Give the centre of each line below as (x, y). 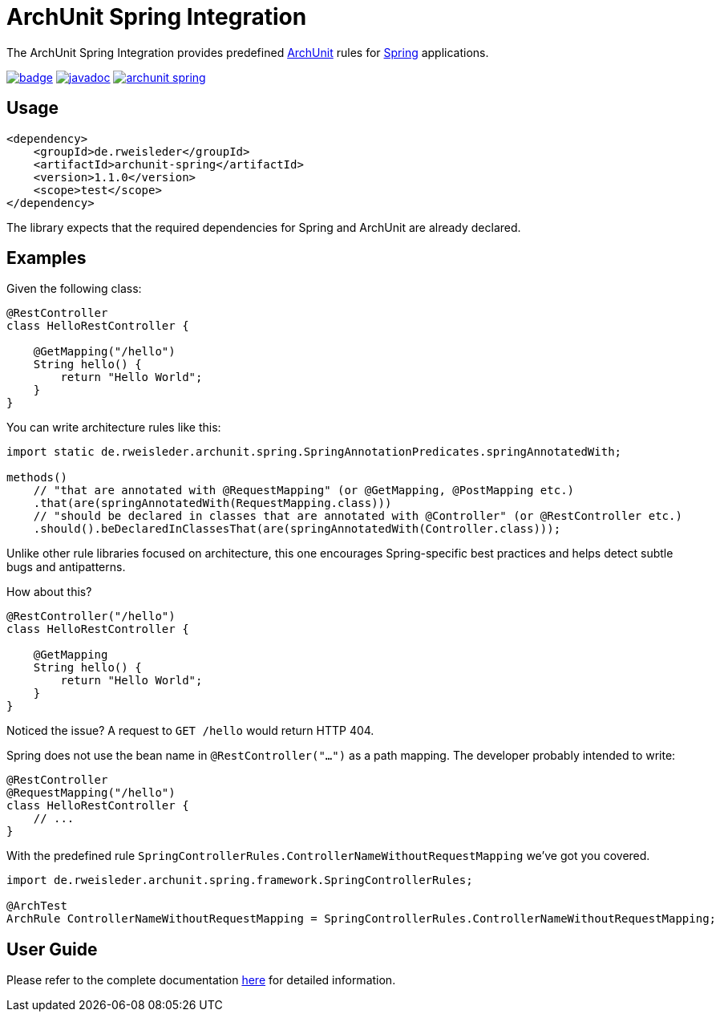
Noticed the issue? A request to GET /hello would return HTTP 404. (190, 731)
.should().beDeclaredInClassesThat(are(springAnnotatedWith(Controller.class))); (297, 529)
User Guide (52, 949)
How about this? (49, 592)
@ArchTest (37, 906)
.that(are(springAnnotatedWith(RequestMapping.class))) (212, 503)
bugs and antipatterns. (66, 567)
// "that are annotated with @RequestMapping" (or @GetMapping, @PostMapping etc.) (304, 491)
